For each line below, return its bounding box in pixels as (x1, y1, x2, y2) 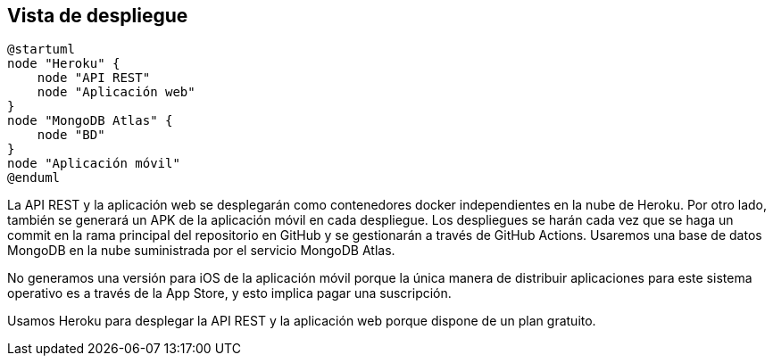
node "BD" (37, 128, 105, 143)
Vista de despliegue (7, 4, 188, 27)
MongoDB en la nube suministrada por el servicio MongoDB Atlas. (7, 243, 395, 259)
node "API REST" (37, 70, 151, 86)
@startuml (7, 42, 75, 57)
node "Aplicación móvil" (7, 156, 180, 171)
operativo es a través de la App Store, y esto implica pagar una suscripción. (7, 285, 452, 301)
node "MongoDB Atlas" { (7, 113, 173, 128)
